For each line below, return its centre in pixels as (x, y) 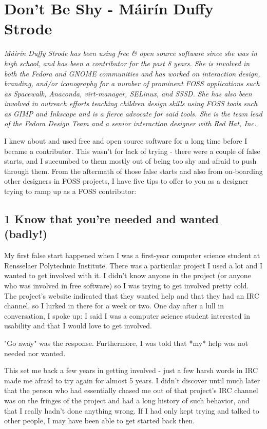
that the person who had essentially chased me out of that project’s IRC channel (131, 390)
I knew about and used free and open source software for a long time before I (126, 141)
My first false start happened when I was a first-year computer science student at (132, 255)
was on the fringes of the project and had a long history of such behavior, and (127, 400)
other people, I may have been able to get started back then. (100, 421)
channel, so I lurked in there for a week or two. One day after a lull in (114, 306)
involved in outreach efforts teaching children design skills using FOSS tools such (131, 103)
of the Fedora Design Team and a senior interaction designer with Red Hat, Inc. (130, 123)
